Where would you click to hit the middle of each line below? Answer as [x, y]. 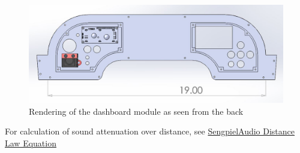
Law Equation [31, 143]
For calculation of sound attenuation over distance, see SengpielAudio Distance [150, 131]
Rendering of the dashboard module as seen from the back [136, 111]
